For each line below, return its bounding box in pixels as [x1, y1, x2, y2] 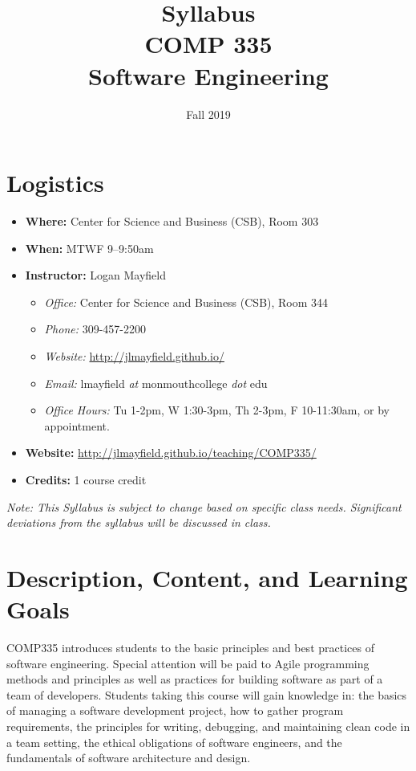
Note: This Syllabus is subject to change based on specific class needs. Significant [6, 498, 402, 515]
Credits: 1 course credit [25, 471, 147, 487]
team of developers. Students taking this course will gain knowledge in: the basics [6, 686, 407, 703]
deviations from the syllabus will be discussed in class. [6, 514, 271, 531]
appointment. [44, 417, 110, 434]
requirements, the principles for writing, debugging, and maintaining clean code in [6, 718, 410, 735]
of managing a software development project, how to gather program [6, 702, 344, 719]
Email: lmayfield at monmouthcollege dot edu [44, 374, 268, 391]
